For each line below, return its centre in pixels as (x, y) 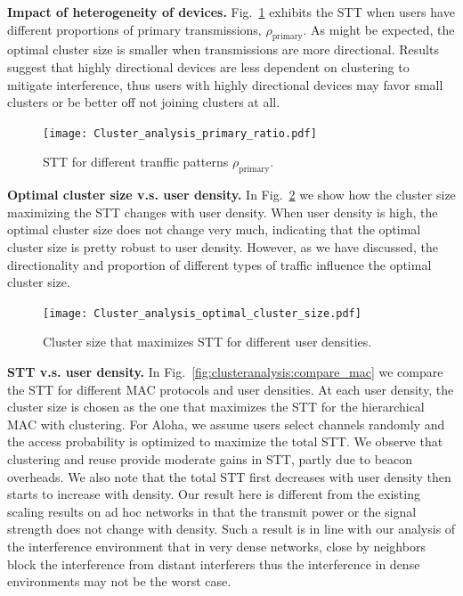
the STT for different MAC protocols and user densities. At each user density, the (231, 389)
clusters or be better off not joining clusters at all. (144, 102)
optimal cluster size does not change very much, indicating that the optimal (214, 229)
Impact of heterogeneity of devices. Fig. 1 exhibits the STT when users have (231, 12)
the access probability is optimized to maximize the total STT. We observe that (225, 441)
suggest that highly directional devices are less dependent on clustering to (208, 66)
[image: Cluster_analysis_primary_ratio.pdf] (180, 133)
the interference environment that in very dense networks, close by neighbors (216, 546)
